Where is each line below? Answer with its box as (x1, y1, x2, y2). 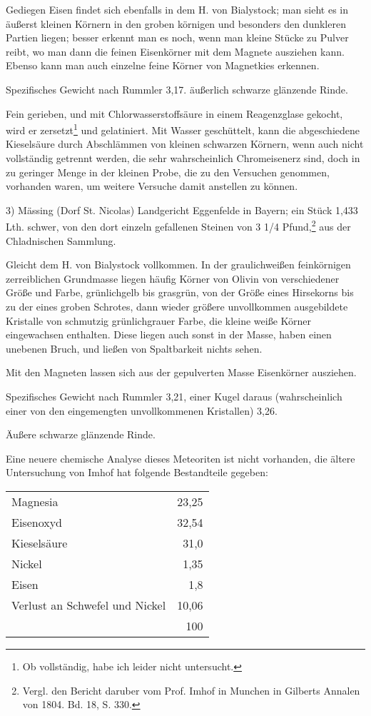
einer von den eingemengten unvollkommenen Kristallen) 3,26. (6, 403, 278, 418)
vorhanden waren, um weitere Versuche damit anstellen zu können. (6, 178, 298, 193)
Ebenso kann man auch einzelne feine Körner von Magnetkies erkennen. (6, 58, 320, 73)
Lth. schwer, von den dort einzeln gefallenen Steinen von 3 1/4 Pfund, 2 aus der (6, 217, 351, 234)
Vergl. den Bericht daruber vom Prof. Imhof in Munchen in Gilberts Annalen (22, 682, 360, 697)
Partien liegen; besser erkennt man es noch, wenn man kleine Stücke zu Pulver (6, 30, 349, 45)
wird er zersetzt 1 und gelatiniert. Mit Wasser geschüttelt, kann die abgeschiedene (6, 121, 360, 137)
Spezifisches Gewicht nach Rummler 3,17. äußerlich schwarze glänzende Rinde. (6, 81, 348, 96)
